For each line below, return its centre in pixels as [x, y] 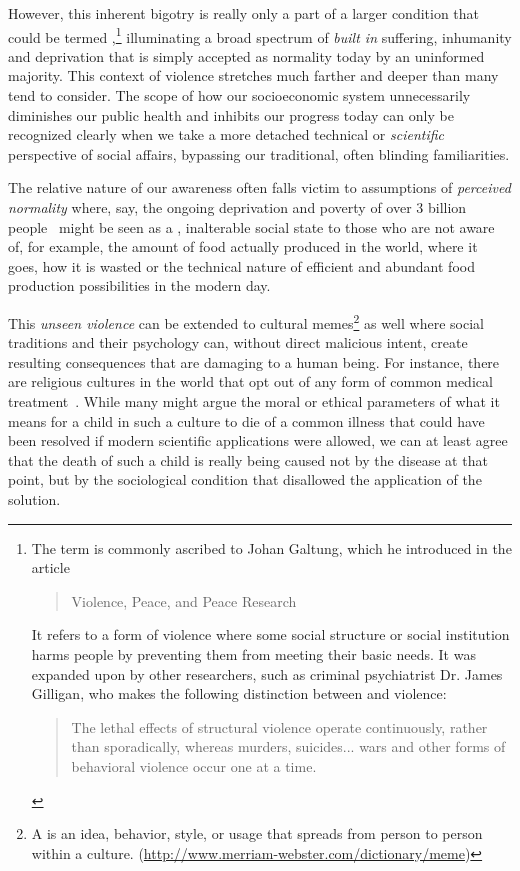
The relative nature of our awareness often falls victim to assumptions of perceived [259, 187]
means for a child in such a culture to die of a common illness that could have [246, 420]
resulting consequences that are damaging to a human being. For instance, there [254, 361]
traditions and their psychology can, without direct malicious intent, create [238, 342]
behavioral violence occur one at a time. [194, 765]
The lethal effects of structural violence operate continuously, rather [279, 726]
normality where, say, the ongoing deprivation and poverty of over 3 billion [237, 207]
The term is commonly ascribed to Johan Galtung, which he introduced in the [271, 547]
